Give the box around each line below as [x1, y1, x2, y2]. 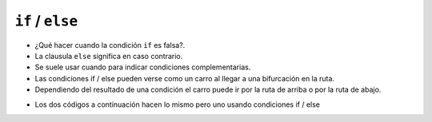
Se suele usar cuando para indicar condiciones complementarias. [34, 62, 251, 72]
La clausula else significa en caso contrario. [34, 51, 183, 61]
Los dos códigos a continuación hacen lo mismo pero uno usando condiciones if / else [34, 100, 320, 109]
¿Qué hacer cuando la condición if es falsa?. [34, 40, 186, 49]
